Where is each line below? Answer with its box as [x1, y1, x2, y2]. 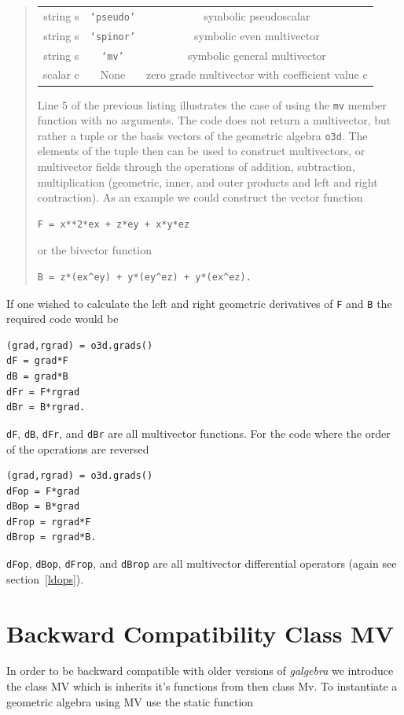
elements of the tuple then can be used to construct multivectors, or [37, 143, 365, 159]
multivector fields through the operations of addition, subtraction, [37, 158, 355, 175]
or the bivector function [37, 242, 152, 258]
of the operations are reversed [6, 440, 149, 457]
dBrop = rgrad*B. [6, 532, 97, 543]
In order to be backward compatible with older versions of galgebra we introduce [6, 662, 394, 679]
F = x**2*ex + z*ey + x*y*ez [37, 218, 190, 230]
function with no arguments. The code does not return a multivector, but [37, 112, 391, 128]
